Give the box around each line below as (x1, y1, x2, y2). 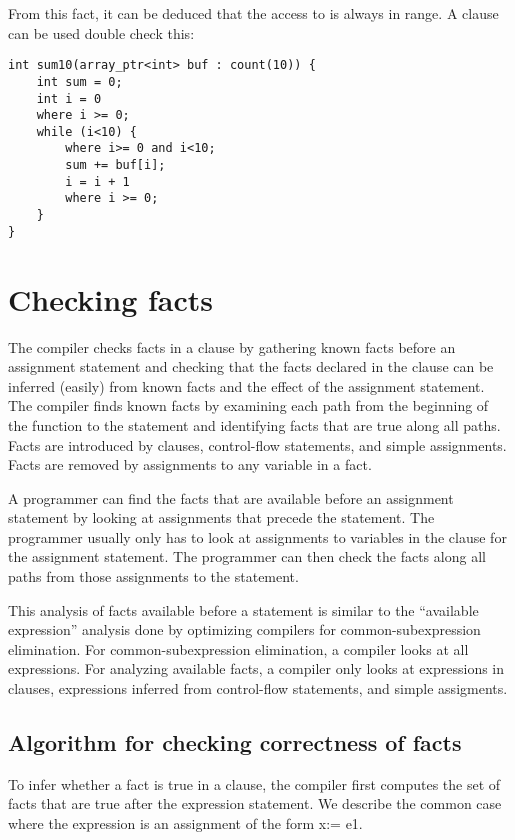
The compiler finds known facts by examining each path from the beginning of (8, 395, 489, 416)
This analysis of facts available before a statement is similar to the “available (8, 599, 479, 620)
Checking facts (8, 278, 213, 319)
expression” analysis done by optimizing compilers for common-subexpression (8, 619, 481, 640)
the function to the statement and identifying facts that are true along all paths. (8, 414, 501, 435)
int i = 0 (36, 91, 102, 106)
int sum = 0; (36, 74, 123, 89)
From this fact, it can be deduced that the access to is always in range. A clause (8, 3, 499, 23)
